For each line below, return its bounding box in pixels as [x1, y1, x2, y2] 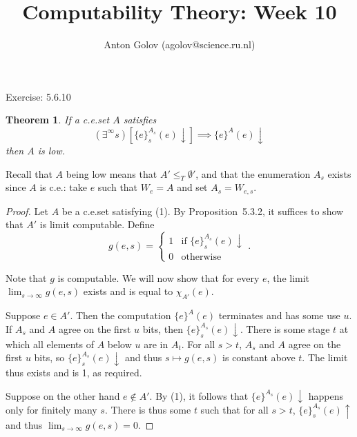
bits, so [34, 350, 65, 365]
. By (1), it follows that [149, 388, 249, 403]
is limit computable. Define [39, 217, 155, 232]
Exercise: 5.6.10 [6, 89, 71, 103]
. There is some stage [240, 321, 330, 336]
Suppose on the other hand [6, 388, 120, 403]
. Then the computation [70, 308, 171, 323]
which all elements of [6, 336, 95, 351]
